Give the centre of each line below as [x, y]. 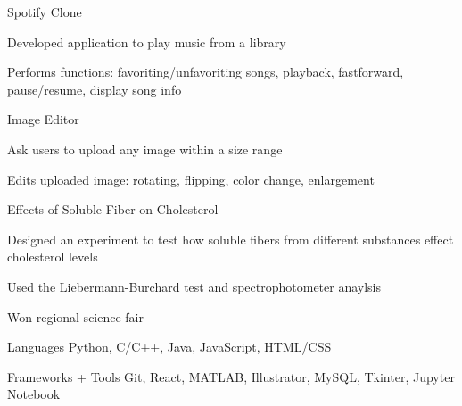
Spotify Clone [45, 12]
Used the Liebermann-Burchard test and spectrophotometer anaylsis [194, 286]
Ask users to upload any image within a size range [145, 149]
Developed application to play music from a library [147, 41]
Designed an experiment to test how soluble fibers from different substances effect [231, 239]
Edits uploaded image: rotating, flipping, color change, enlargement [191, 179]
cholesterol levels [53, 257]
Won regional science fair [75, 316]
